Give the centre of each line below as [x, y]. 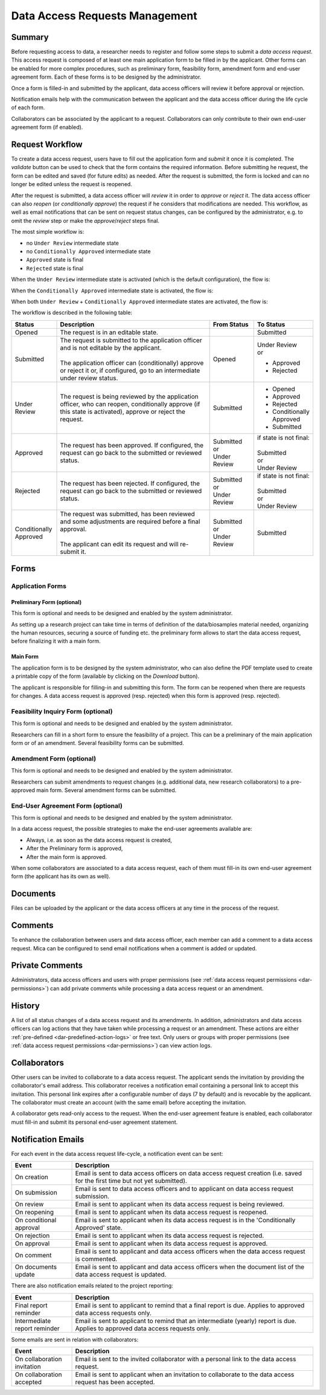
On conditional [36, 1220]
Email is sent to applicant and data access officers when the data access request [190, 1252]
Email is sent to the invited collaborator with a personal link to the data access [186, 1359]
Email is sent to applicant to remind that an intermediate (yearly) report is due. [186, 1321]
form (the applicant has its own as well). [61, 877]
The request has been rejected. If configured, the [130, 483]
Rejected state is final [55, 268]
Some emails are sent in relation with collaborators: [75, 1339]
